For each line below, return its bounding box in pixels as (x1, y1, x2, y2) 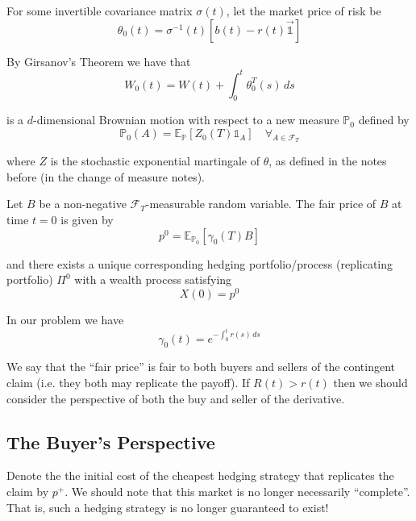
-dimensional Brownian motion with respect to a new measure (33, 111, 339, 128)
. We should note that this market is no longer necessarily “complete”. (64, 482, 410, 499)
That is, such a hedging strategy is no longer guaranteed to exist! (6, 498, 329, 515)
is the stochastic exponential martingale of (50, 152, 260, 169)
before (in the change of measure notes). (6, 168, 205, 185)
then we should (333, 373, 408, 390)
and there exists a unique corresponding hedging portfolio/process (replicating (6, 255, 393, 272)
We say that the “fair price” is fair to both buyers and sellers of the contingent (6, 358, 396, 375)
